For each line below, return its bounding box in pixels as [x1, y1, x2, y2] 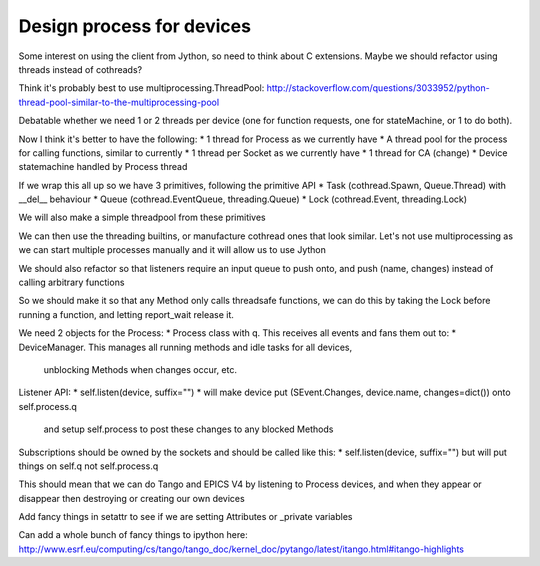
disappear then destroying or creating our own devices [18, 492, 245, 504]
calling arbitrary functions [18, 276, 125, 289]
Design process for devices [18, 15, 252, 37]
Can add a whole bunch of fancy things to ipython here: [18, 529, 249, 541]
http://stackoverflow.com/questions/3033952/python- [266, 82, 490, 94]
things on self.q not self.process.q [18, 460, 159, 472]
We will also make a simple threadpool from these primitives [18, 211, 267, 224]
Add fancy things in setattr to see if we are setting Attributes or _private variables [18, 511, 353, 523]
